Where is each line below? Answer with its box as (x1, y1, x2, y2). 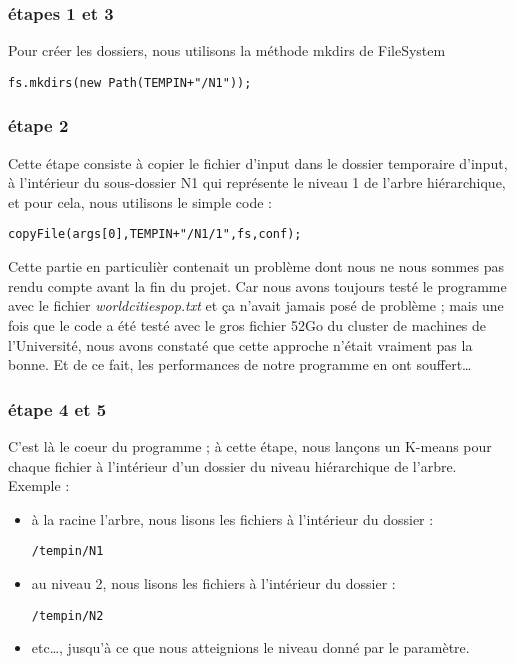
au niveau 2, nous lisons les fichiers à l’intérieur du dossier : (31, 572, 396, 593)
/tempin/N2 (31, 608, 104, 623)
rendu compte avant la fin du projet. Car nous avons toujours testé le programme (8, 275, 507, 296)
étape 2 (8, 113, 69, 138)
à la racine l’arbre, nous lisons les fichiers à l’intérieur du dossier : (31, 508, 434, 529)
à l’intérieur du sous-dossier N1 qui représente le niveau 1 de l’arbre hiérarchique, (8, 172, 506, 193)
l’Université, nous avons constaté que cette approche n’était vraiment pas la (8, 334, 473, 355)
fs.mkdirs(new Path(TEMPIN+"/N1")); (8, 75, 252, 90)
